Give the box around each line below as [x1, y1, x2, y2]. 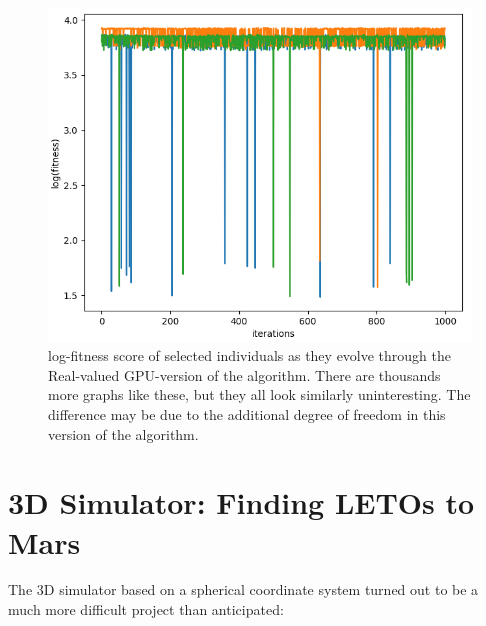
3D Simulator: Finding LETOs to [8, 482, 475, 523]
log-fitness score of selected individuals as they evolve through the [48, 345, 452, 366]
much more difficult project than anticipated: [8, 599, 284, 620]
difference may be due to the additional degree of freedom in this [48, 403, 446, 424]
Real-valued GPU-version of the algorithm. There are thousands [48, 364, 441, 385]
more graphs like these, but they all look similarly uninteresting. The [48, 384, 471, 405]
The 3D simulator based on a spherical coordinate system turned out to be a [8, 579, 479, 600]
